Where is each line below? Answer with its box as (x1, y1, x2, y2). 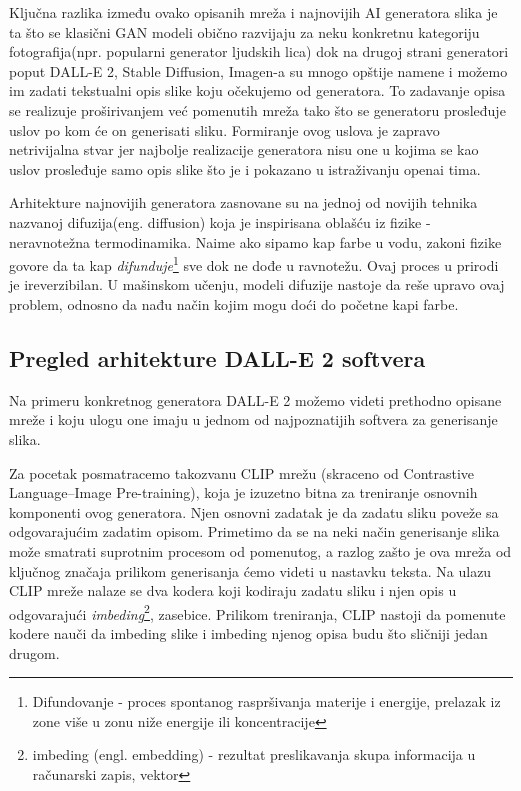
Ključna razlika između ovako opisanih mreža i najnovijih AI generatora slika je (9, 2, 498, 22)
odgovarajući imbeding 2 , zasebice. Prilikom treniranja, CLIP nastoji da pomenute (9, 600, 506, 624)
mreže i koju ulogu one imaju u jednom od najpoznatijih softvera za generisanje (9, 409, 498, 430)
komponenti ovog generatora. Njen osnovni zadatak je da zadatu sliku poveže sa (9, 501, 499, 522)
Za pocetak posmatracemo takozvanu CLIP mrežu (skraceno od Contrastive (9, 462, 475, 483)
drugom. (9, 642, 60, 663)
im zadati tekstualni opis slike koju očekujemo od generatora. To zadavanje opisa (9, 80, 506, 101)
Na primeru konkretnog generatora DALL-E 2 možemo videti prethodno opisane (9, 389, 502, 410)
